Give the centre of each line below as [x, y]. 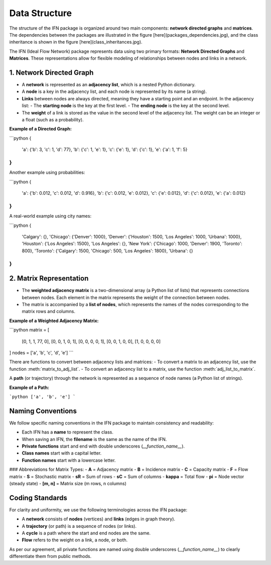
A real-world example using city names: [50, 216]
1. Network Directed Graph [51, 73]
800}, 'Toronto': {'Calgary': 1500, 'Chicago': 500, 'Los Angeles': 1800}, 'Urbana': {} [107, 250]
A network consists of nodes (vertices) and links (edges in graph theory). [99, 519]
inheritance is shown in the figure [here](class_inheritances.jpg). [76, 42]
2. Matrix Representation [49, 278]
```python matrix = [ [29, 330]
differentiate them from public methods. [50, 556]
